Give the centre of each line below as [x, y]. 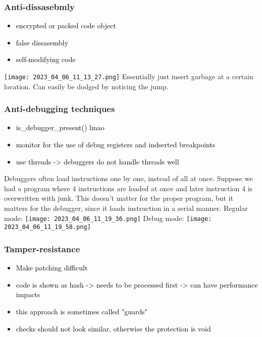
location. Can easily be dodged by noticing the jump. [86, 86]
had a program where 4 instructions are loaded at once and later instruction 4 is [128, 188]
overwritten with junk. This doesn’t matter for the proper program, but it [119, 198]
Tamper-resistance [42, 248]
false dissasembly [42, 42]
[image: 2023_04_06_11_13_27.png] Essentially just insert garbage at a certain [129, 76]
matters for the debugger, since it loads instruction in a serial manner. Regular [126, 208]
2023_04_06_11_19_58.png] [47, 227]
